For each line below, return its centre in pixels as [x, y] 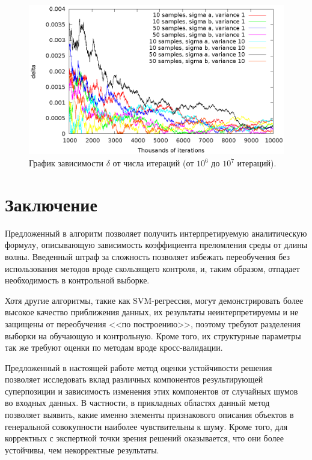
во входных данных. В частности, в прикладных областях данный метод [137, 403]
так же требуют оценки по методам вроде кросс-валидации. [114, 347]
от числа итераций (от [153, 163]
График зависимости [66, 163]
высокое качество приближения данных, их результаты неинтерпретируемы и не [152, 312]
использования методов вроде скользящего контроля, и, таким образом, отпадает [152, 268]
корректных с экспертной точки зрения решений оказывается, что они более [144, 438]
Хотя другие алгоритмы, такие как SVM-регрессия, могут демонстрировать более [154, 300]
